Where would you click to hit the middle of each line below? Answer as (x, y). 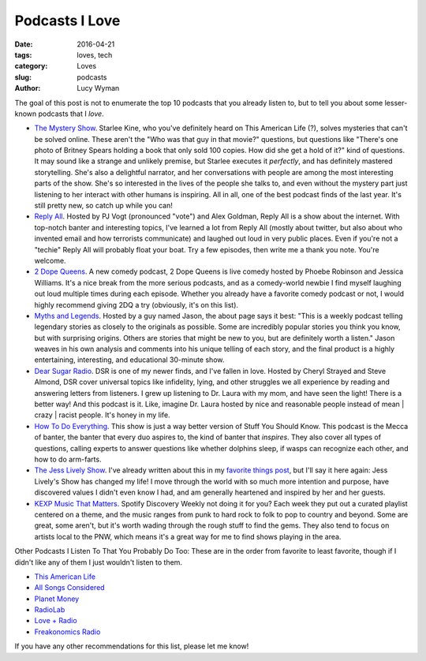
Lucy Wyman (98, 88)
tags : (23, 54)
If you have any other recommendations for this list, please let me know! (132, 646)
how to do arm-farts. (68, 459)
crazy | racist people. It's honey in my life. (102, 415)
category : (31, 66)
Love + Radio (56, 621)
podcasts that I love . (71, 114)
